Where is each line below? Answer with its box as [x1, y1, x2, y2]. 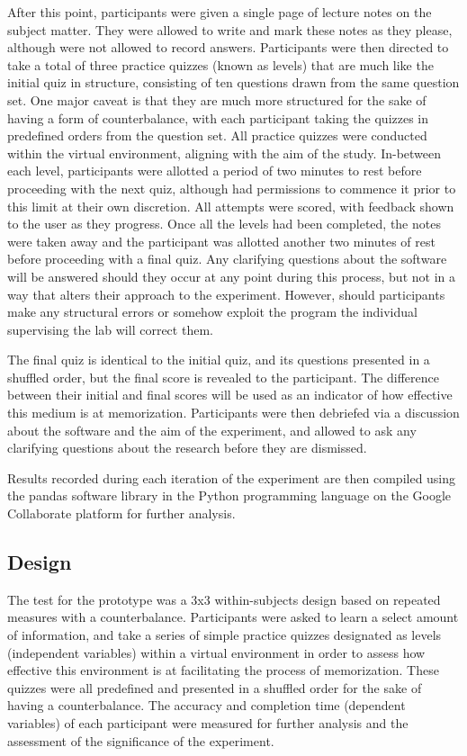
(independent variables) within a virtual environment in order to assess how [7, 643, 426, 661]
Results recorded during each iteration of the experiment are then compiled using [7, 468, 456, 487]
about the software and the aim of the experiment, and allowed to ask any [7, 420, 417, 439]
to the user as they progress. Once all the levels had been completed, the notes [7, 214, 441, 233]
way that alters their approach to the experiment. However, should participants [7, 284, 445, 303]
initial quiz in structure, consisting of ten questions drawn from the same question [7, 73, 460, 92]
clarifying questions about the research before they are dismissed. [7, 438, 367, 457]
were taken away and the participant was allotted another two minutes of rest [7, 231, 436, 250]
